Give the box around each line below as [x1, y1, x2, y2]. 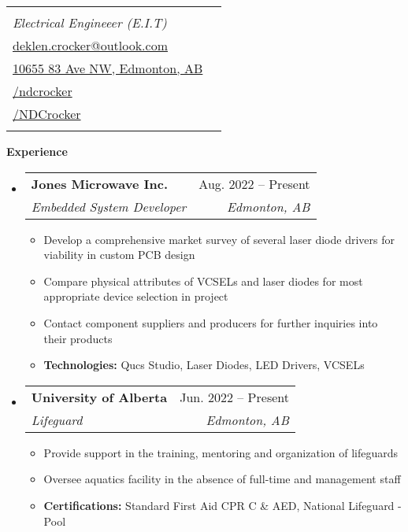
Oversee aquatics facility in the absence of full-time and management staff [43, 471, 401, 487]
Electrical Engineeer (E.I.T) [13, 13, 167, 31]
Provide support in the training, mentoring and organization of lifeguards [43, 444, 399, 460]
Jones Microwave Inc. [31, 174, 169, 193]
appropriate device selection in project [43, 288, 228, 305]
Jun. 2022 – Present [180, 387, 289, 406]
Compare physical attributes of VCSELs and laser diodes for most [43, 272, 363, 289]
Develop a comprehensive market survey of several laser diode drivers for [43, 231, 395, 247]
